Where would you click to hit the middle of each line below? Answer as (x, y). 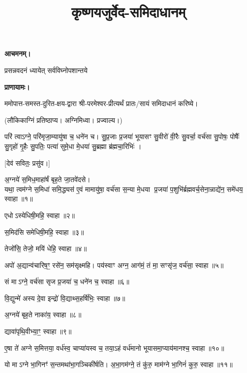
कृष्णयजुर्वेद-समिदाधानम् (128, 12)
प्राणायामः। (17, 87)
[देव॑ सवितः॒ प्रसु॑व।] (28, 163)
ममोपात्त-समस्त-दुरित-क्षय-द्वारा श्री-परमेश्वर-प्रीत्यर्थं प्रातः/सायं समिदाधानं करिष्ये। (101, 103)
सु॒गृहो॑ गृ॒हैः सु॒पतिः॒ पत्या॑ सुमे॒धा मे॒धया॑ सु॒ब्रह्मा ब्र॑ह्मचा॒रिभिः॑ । (73, 146)
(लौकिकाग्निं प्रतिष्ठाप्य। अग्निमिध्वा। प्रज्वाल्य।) (63, 120)
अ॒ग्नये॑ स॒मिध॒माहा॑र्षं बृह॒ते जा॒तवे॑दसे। (47, 179)
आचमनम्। (18, 54)
